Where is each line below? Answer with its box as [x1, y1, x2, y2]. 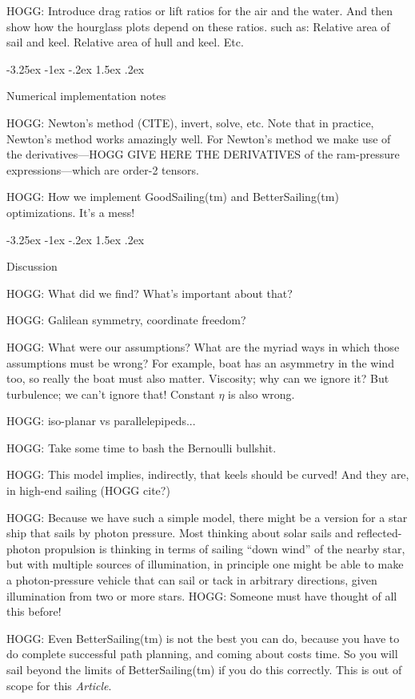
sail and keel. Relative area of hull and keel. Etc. [6, 34, 244, 50]
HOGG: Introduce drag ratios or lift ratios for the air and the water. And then [6, 2, 393, 18]
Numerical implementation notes [6, 87, 166, 104]
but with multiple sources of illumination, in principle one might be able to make [6, 556, 404, 572]
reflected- [357, 524, 402, 541]
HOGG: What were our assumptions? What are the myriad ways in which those [6, 338, 400, 355]
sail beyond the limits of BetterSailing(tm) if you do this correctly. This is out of [6, 661, 402, 677]
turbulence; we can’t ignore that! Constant [6, 385, 215, 402]
